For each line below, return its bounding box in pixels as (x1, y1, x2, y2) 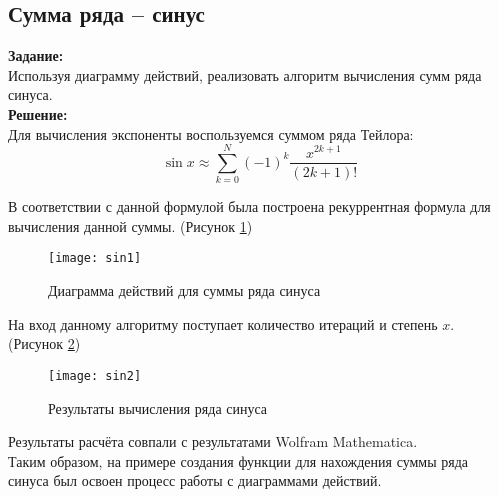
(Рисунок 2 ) (8, 333, 81, 354)
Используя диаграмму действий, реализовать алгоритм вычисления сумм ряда (8, 64, 482, 85)
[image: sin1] (48, 251, 142, 266)
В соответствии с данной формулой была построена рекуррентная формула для (8, 196, 491, 217)
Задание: (8, 45, 64, 66)
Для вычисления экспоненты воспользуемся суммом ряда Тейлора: (8, 123, 414, 144)
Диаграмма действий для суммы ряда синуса (48, 280, 321, 301)
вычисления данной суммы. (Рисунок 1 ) (8, 215, 253, 236)
